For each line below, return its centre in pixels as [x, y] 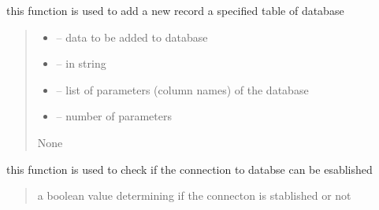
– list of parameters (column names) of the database [182, 89]
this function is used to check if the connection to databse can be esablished [189, 169]
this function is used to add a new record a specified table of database [175, 10]
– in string [81, 63]
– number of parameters [114, 116]
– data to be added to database [132, 37]
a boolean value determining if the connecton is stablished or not [194, 195]
